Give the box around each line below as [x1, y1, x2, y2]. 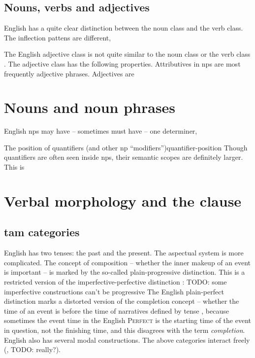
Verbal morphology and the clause [4, 190, 242, 211]
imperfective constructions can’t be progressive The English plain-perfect [4, 286, 224, 296]
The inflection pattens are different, [4, 32, 111, 42]
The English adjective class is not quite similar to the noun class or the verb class [4, 49, 251, 59]
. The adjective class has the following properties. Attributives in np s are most [4, 58, 241, 69]
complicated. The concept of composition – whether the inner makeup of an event [4, 257, 251, 267]
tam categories [4, 224, 80, 240]
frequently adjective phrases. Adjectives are [4, 68, 134, 78]
